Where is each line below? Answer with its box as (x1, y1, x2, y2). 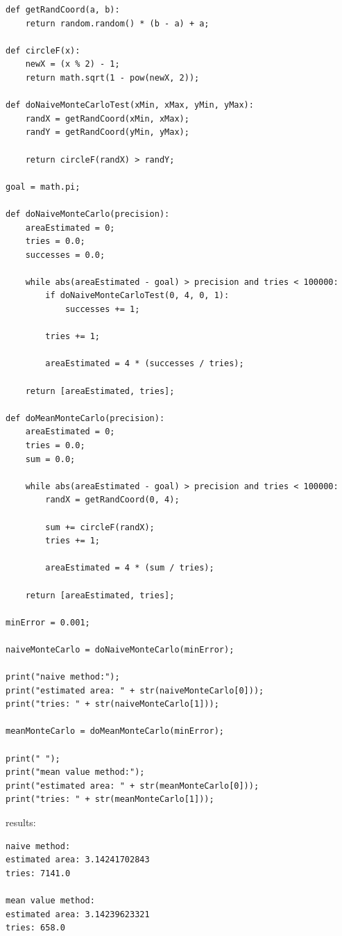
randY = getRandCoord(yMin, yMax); (25, 127, 189, 138)
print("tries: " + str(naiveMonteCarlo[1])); (6, 699, 219, 709)
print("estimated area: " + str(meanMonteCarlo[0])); (6, 780, 259, 791)
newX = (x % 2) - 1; (25, 59, 120, 69)
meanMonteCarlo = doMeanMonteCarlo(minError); (6, 726, 224, 737)
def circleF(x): (6, 45, 80, 56)
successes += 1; (65, 304, 140, 315)
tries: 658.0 (6, 923, 65, 933)
